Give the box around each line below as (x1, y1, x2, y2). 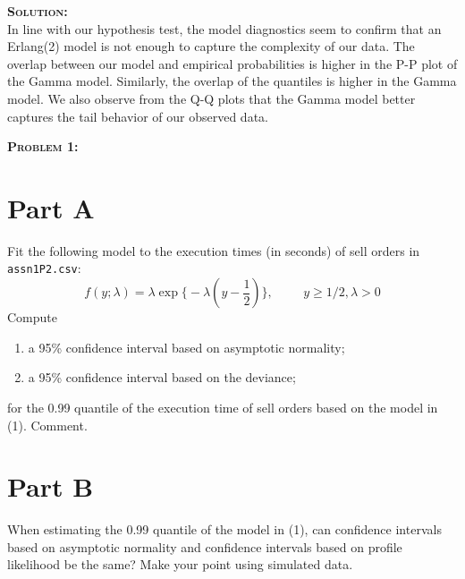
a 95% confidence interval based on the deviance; (28, 368, 296, 387)
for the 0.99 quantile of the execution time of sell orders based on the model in (7, 397, 438, 416)
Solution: (7, 2, 68, 20)
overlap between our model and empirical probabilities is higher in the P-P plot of (7, 54, 458, 72)
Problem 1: (7, 137, 79, 156)
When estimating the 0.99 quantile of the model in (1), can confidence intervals (7, 520, 442, 539)
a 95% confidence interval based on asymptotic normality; (28, 337, 345, 356)
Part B (7, 468, 94, 505)
